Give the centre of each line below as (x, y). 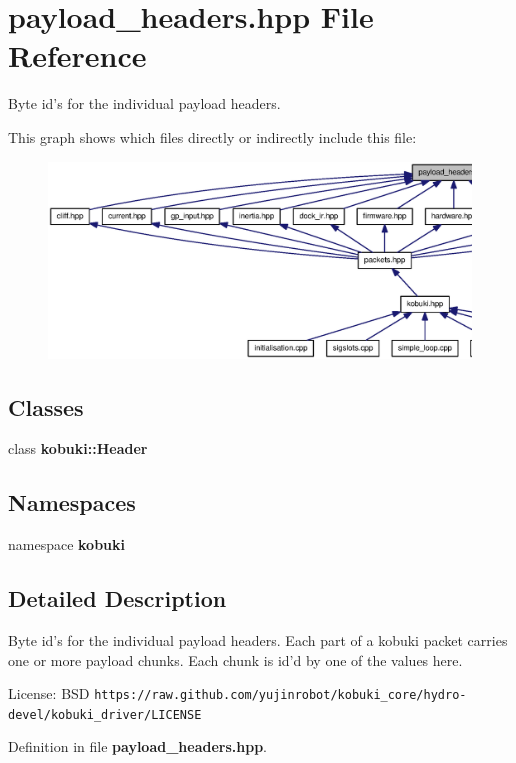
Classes (46, 406)
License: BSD (49, 693)
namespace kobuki (67, 544)
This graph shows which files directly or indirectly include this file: (212, 136)
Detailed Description (117, 598)
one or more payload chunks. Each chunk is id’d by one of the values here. (235, 659)
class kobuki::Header (78, 448)
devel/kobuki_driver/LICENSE (105, 714)
